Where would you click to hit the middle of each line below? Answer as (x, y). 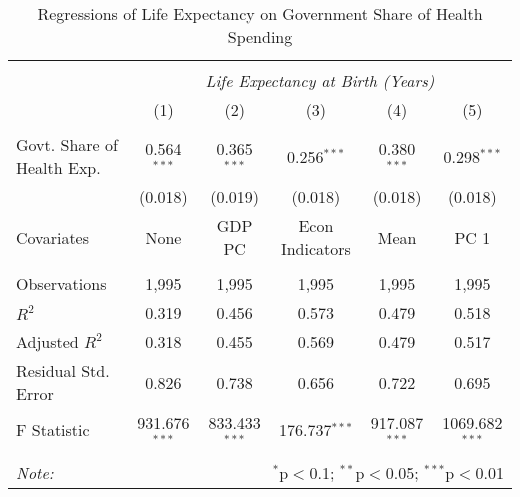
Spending (260, 36)
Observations (61, 283)
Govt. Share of (67, 144)
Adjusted (47, 341)
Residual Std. (63, 370)
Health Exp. (58, 167)
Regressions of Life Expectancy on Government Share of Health (260, 13)
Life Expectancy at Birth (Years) (320, 80)
